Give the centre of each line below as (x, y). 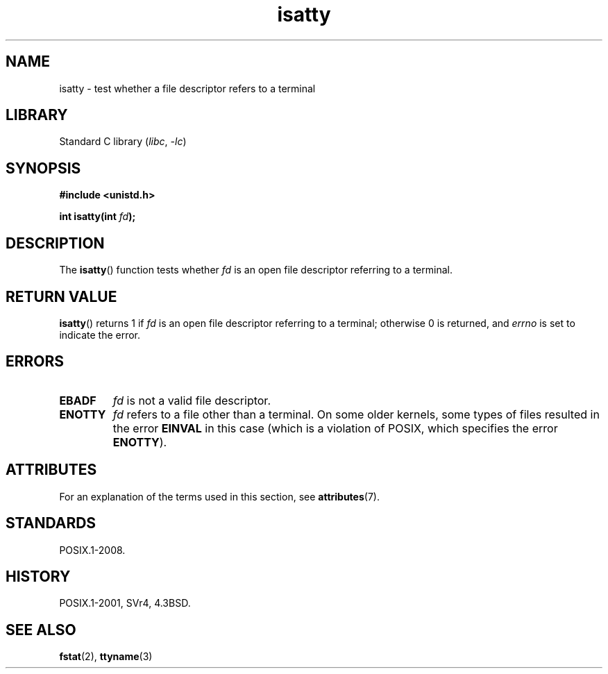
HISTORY (38, 576)
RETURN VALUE (61, 296)
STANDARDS (51, 523)
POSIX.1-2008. (92, 550)
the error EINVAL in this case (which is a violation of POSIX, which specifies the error (335, 428)
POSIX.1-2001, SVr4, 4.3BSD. (125, 603)
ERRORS (35, 362)
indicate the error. (100, 335)
